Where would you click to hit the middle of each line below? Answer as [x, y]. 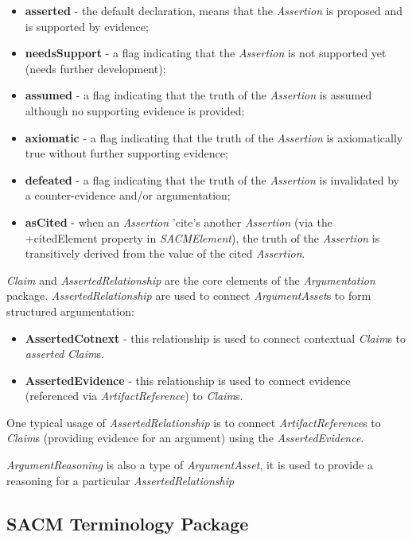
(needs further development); [95, 68]
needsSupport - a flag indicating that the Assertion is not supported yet [206, 53]
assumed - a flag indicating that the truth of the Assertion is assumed [198, 95]
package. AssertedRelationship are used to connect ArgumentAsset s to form [189, 295]
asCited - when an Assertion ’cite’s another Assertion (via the [179, 221]
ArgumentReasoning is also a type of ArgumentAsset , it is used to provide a [190, 465]
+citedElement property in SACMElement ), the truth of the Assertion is [202, 237]
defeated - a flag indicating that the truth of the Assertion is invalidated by [212, 179]
